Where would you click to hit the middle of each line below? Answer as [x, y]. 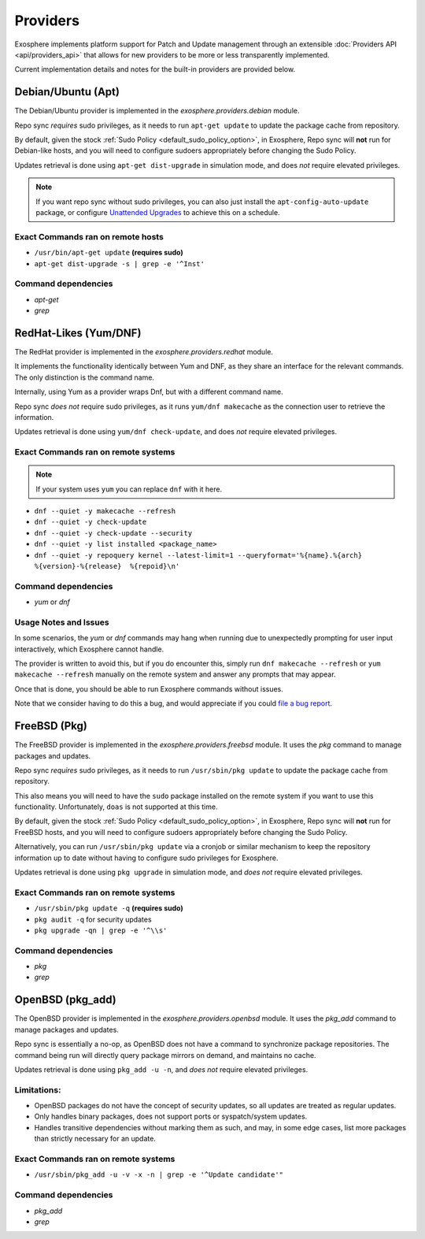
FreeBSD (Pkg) [51, 726]
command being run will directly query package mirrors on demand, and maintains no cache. [165, 1055]
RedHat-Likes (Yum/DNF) [78, 333]
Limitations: [38, 1089]
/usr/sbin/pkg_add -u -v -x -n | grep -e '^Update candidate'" [159, 1175]
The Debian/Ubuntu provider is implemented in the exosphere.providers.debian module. [157, 111]
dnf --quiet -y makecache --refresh [105, 511]
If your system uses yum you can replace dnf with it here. [129, 489]
